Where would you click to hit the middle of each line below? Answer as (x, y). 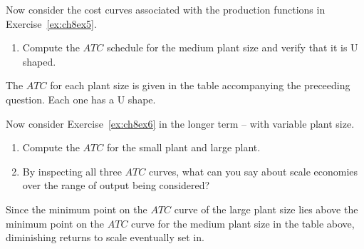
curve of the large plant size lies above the (266, 209)
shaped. (39, 61)
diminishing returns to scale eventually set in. (105, 237)
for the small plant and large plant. (183, 147)
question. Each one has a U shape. (81, 99)
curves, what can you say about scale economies (253, 171)
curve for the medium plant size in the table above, (243, 223)
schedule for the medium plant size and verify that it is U (232, 47)
